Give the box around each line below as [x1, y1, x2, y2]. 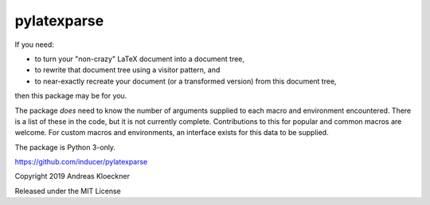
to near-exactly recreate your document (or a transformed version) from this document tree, [34, 76, 338, 86]
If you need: [14, 40, 55, 49]
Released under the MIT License [14, 186, 121, 195]
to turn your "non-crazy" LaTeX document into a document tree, [34, 54, 245, 64]
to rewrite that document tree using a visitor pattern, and [34, 65, 221, 75]
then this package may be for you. [14, 91, 127, 101]
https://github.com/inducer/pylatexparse [14, 157, 148, 167]
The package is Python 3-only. [14, 142, 115, 152]
